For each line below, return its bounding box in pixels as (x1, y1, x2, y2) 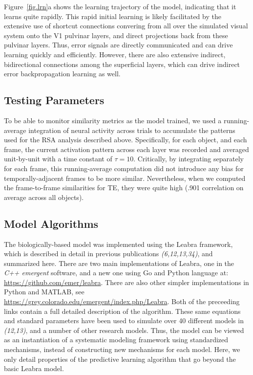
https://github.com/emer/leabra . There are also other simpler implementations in (4, 277, 249, 287)
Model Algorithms (4, 216, 99, 231)
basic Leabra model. (4, 363, 64, 374)
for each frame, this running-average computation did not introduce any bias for (4, 163, 244, 173)
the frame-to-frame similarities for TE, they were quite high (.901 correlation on (4, 182, 244, 193)
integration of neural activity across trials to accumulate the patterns (28, 125, 235, 135)
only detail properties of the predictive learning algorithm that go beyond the (4, 353, 236, 364)
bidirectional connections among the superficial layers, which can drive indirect (4, 59, 240, 69)
